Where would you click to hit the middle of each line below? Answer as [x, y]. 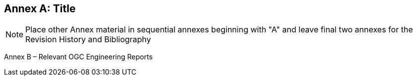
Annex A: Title [40, 9]
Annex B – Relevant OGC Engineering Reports [78, 57]
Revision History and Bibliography [88, 40]
